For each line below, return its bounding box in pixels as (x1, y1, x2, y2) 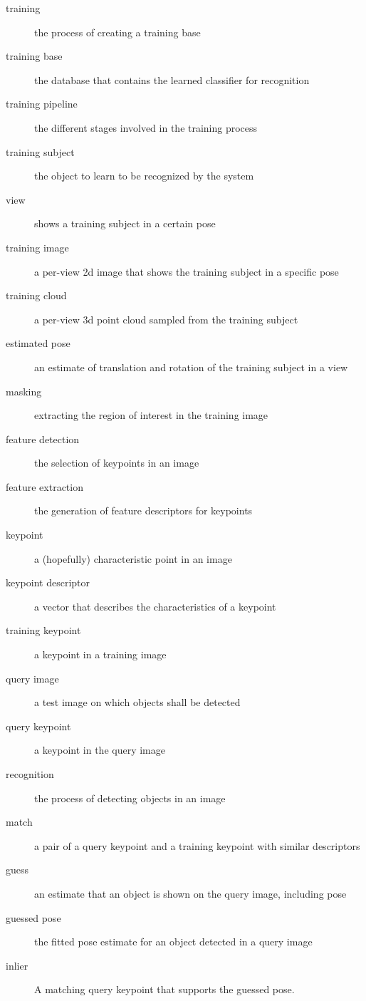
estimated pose (6, 336, 70, 351)
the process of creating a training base (34, 24, 201, 39)
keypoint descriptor (6, 575, 90, 590)
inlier (6, 958, 28, 973)
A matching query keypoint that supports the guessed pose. (34, 982, 295, 997)
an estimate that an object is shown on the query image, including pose (34, 886, 347, 901)
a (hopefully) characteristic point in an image (34, 551, 232, 566)
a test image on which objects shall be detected (34, 695, 241, 710)
